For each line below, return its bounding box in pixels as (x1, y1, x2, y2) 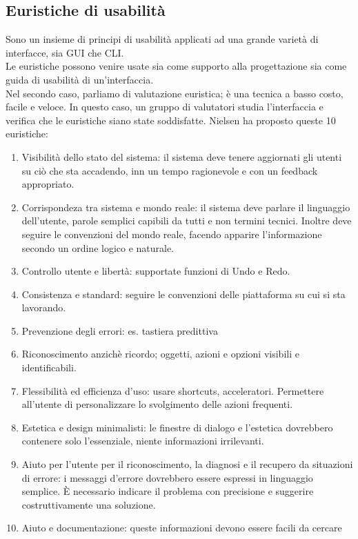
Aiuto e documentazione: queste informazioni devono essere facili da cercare (21, 520, 342, 535)
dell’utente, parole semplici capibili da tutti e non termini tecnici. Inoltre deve (21, 213, 352, 228)
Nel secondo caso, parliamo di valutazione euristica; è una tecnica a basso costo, (6, 86, 344, 100)
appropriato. (21, 177, 74, 191)
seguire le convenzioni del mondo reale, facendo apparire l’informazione (21, 226, 322, 241)
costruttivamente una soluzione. (21, 497, 156, 511)
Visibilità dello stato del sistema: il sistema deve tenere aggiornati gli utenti (21, 149, 342, 164)
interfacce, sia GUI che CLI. (6, 45, 124, 59)
